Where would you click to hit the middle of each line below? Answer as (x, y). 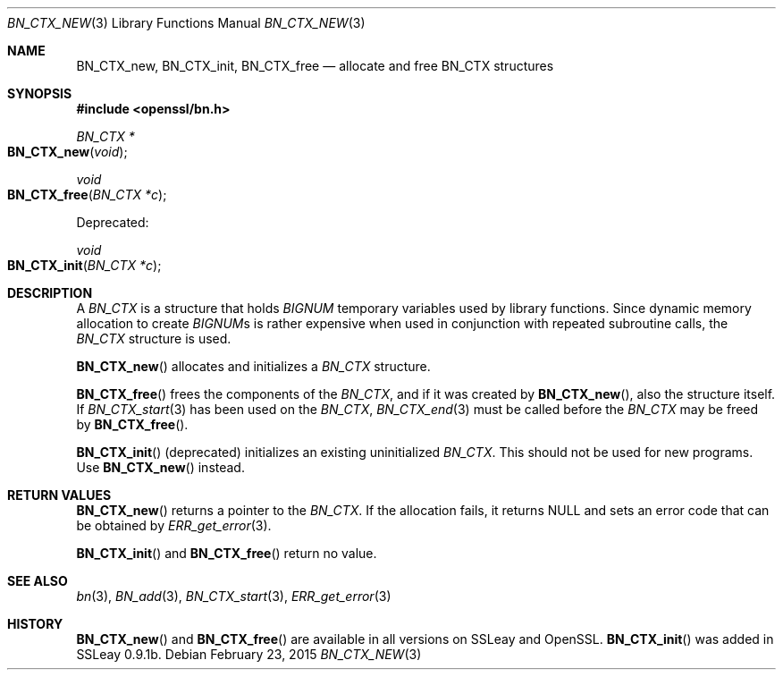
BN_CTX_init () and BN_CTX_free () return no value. (227, 553)
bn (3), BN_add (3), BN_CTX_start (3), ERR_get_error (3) (234, 596)
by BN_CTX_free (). (132, 424)
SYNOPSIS (40, 93)
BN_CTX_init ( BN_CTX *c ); (84, 265)
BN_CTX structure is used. (154, 338)
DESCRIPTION (50, 293)
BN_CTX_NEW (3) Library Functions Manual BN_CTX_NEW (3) (186, 23)
